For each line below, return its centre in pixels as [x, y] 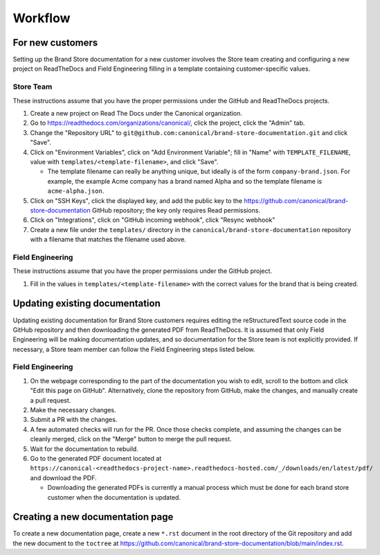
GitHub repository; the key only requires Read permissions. [176, 210]
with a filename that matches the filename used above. [108, 240]
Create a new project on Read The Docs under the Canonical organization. [136, 113]
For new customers [55, 43]
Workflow [42, 18]
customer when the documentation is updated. [114, 497]
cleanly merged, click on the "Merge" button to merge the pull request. [131, 439]
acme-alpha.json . [76, 191]
